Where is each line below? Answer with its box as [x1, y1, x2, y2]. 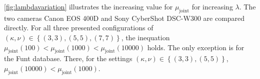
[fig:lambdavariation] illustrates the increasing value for [4, 1, 173, 11]
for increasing [191, 1, 233, 11]
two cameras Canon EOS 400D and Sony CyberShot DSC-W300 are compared [4, 12, 245, 23]
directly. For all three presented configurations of [4, 22, 153, 33]
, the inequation [121, 32, 170, 42]
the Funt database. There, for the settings [4, 53, 132, 64]
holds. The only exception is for [147, 42, 244, 52]
